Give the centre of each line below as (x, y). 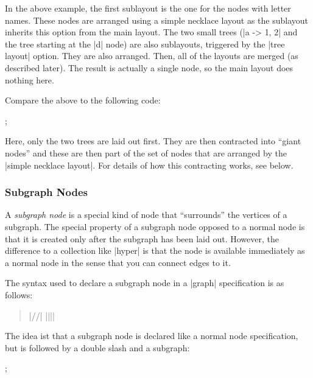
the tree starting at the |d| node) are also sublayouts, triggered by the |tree (145, 44)
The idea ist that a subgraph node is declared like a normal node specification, (152, 336)
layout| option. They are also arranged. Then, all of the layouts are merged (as (152, 56)
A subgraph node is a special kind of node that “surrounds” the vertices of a (146, 215)
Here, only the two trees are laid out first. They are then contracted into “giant (153, 141)
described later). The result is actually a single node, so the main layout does (149, 67)
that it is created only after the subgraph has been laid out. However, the (142, 238)
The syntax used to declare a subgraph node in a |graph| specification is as (145, 283)
